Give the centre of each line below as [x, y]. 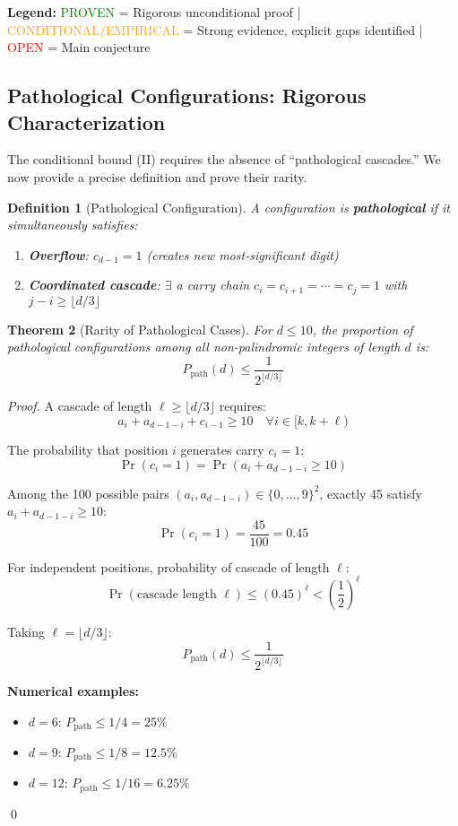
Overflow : [58, 254]
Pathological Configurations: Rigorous [187, 96]
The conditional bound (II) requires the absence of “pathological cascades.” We [224, 159]
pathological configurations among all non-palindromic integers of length [204, 347]
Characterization [86, 122]
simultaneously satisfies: [73, 225]
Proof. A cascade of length [80, 406]
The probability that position [88, 449]
